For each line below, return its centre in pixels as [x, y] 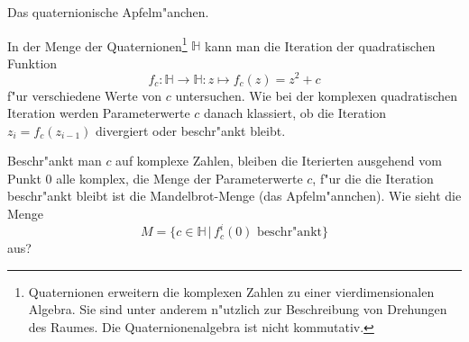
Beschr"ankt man [55, 161]
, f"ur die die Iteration [373, 178]
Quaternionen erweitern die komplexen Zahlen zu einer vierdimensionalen [231, 291]
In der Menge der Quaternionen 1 [97, 44]
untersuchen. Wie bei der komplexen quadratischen [317, 95]
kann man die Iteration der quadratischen [320, 45]
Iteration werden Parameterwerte [99, 113]
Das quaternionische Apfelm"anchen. [108, 12]
